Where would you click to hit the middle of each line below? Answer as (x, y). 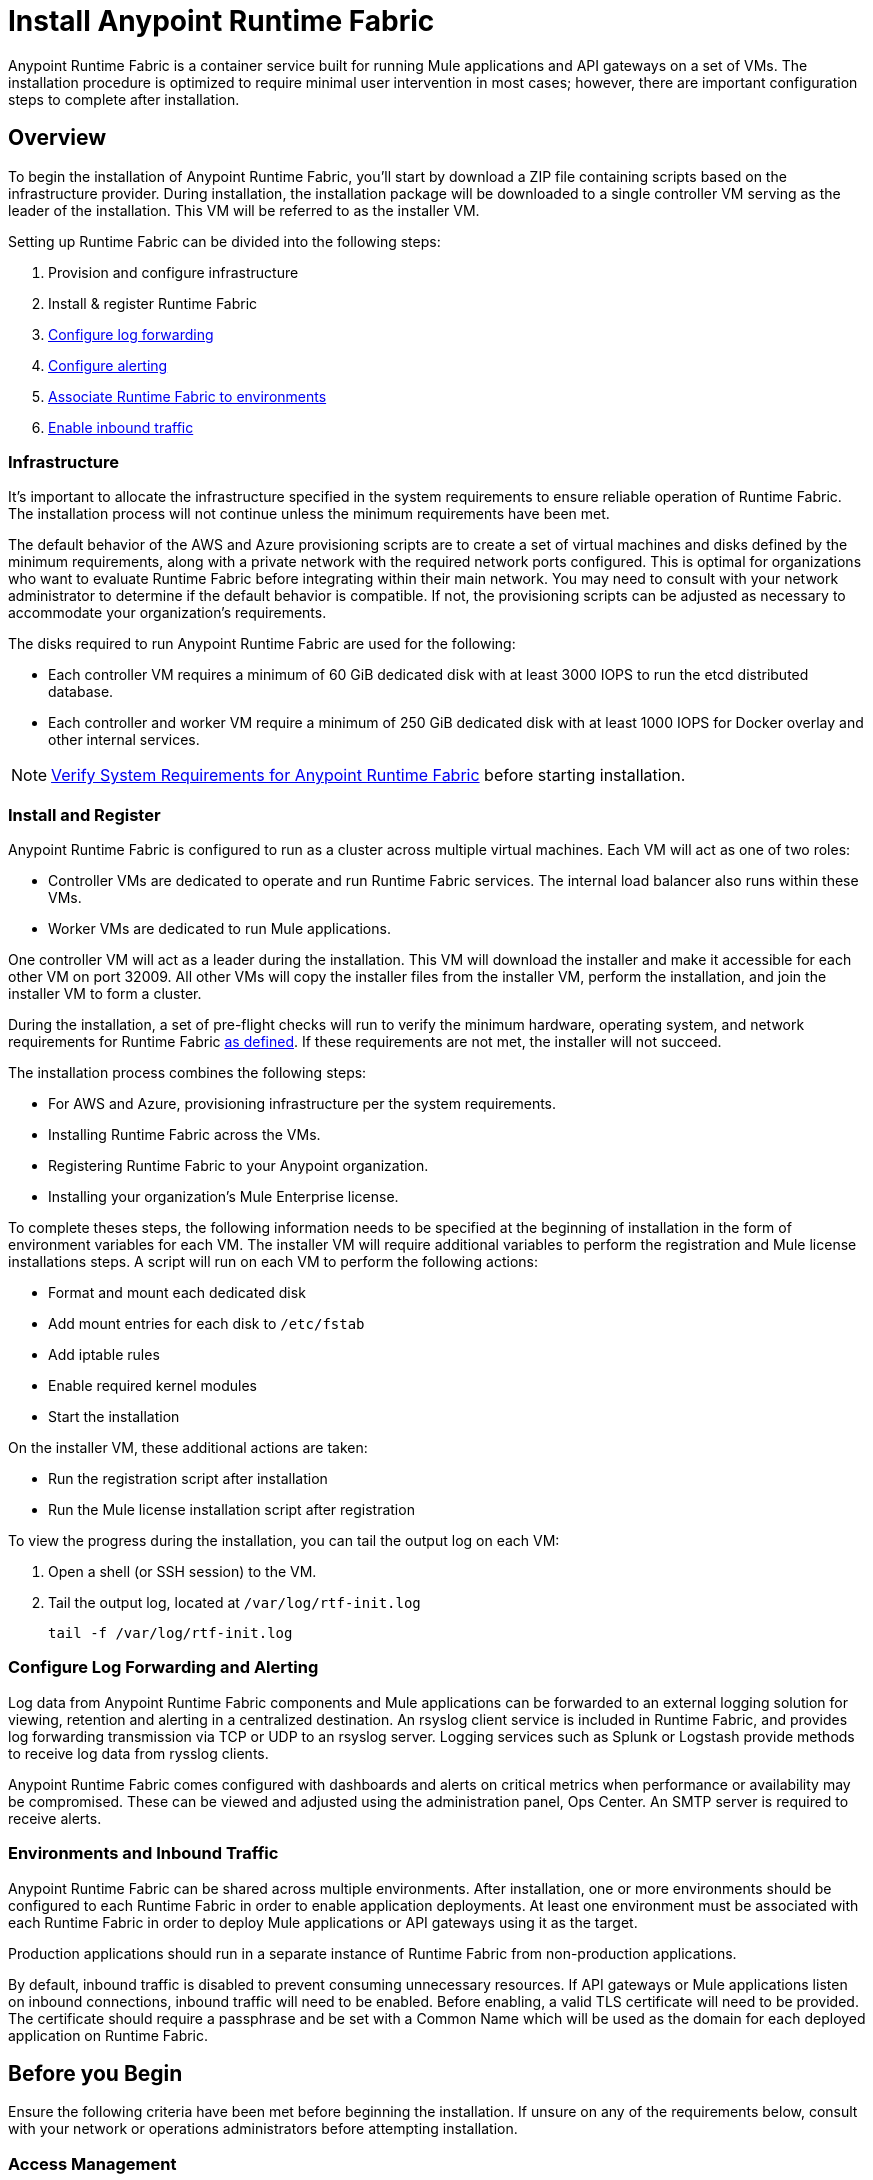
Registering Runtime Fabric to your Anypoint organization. (238, 1166)
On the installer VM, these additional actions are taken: (188, 1448)
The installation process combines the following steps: (187, 1073)
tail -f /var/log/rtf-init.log (170, 1633)
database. (81, 692)
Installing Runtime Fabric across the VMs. (184, 1135)
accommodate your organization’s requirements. (167, 613)
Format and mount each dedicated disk (177, 1293)
